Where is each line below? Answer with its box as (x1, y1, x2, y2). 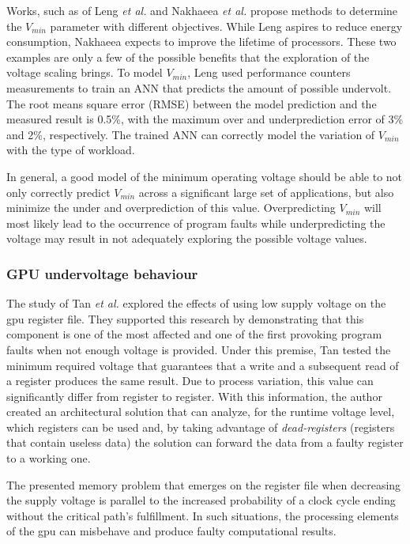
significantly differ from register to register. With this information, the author (6, 387, 382, 404)
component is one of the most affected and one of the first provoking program (6, 326, 382, 342)
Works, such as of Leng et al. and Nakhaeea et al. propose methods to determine (6, 2, 398, 18)
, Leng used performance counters (187, 64, 351, 81)
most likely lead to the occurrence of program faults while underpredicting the (6, 214, 386, 231)
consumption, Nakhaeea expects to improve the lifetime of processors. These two (6, 33, 397, 50)
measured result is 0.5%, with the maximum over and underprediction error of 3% (6, 111, 404, 127)
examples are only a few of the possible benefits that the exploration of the (6, 48, 370, 65)
